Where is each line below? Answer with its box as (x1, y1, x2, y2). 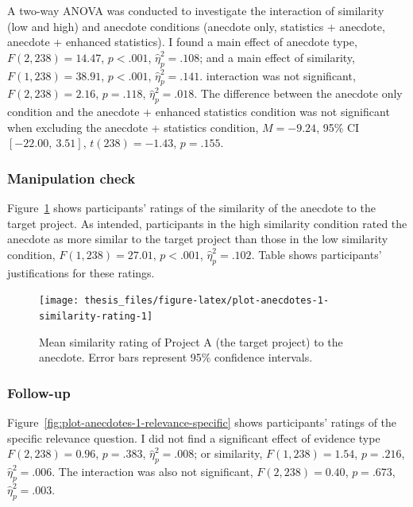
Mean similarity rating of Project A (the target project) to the (39, 333, 343, 350)
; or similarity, (194, 445, 263, 462)
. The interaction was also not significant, (52, 463, 253, 480)
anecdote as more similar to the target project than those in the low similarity (7, 230, 388, 247)
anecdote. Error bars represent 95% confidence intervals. (39, 349, 313, 366)
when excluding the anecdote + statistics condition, (7, 118, 259, 135)
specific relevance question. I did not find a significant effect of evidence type (7, 429, 380, 446)
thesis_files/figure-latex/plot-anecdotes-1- (84, 295, 330, 307)
